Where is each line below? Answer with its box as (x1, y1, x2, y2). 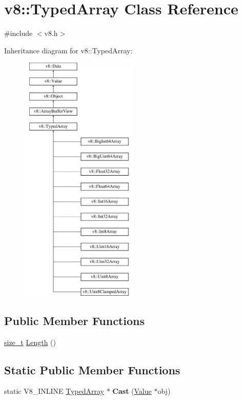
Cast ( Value (112, 386, 152, 396)
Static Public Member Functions (4, 361, 180, 377)
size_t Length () (4, 336, 56, 347)
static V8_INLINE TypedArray (4, 386, 104, 396)
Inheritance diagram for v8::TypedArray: (4, 45, 133, 55)
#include (4, 28, 33, 39)
